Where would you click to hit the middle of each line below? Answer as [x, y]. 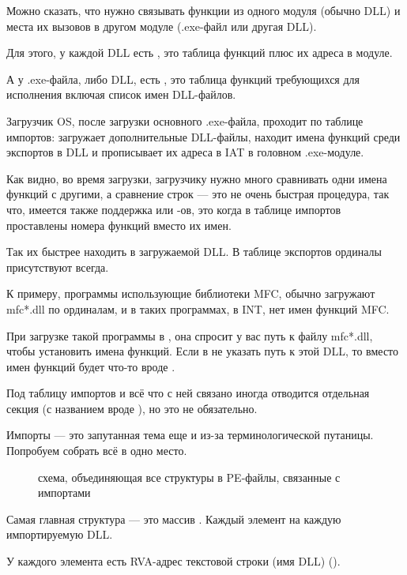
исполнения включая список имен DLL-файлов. [121, 94]
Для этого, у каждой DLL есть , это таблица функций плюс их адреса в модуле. [200, 53]
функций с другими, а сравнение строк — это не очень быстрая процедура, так [198, 194]
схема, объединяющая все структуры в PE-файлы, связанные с [189, 477]
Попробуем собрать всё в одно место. [97, 451]
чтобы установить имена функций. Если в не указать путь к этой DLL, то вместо [203, 351]
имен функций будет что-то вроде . [91, 366]
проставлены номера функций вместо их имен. [119, 225]
